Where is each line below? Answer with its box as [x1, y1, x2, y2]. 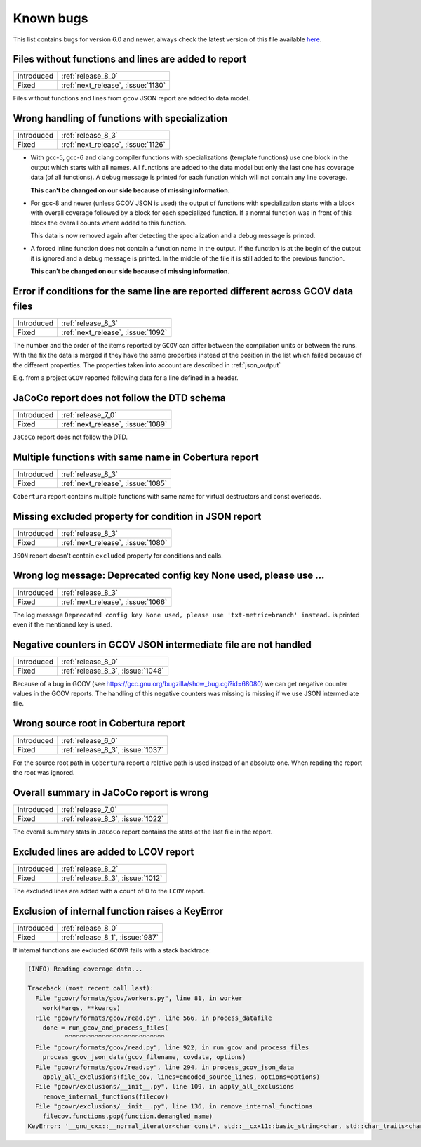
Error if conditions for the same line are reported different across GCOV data [13, 285, 354, 298]
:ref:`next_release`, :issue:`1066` [61, 597, 168, 607]
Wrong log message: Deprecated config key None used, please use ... [13, 570, 325, 582]
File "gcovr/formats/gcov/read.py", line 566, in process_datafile [35, 1014, 272, 1022]
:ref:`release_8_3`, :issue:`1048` [61, 666, 164, 676]
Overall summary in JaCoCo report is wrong [13, 787, 209, 799]
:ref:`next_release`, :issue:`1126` [61, 140, 166, 150]
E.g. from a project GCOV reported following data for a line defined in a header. [13, 373, 239, 382]
